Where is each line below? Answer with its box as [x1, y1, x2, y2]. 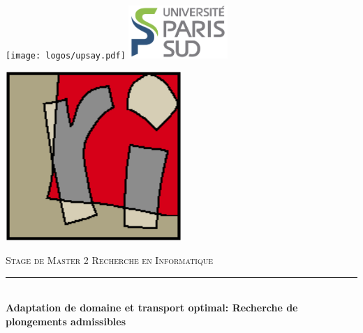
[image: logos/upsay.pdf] [6, 50, 126, 61]
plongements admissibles [6, 314, 126, 329]
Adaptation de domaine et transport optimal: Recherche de [6, 300, 298, 315]
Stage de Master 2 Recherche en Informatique [6, 253, 214, 268]
